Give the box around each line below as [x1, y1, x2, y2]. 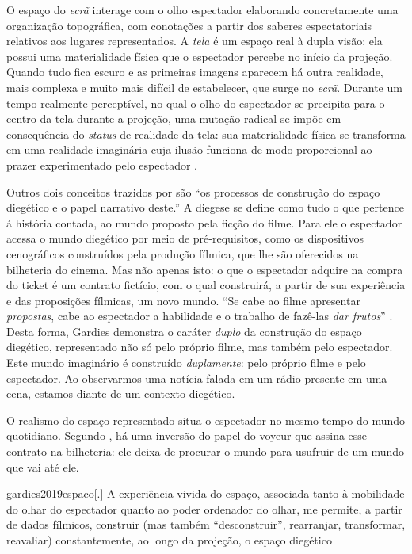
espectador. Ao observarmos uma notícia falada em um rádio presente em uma [6, 369, 387, 386]
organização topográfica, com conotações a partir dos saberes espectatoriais [6, 17, 372, 33]
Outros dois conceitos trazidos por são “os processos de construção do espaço [6, 183, 380, 200]
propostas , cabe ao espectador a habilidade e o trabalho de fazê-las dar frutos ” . [6, 308, 393, 324]
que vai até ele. [6, 458, 79, 475]
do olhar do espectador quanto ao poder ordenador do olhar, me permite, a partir [6, 500, 402, 517]
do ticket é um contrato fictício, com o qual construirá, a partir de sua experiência [6, 277, 406, 293]
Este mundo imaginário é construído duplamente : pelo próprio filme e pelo [6, 354, 366, 371]
